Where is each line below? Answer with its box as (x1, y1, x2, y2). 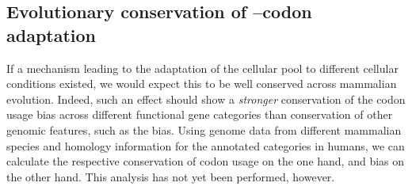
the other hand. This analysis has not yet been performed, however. (6, 168, 335, 184)
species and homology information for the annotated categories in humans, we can (6, 137, 405, 154)
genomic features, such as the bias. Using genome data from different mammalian (6, 121, 402, 138)
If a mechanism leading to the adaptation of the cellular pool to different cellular (6, 59, 399, 76)
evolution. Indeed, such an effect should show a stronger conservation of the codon (6, 90, 406, 107)
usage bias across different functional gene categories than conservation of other (6, 106, 393, 123)
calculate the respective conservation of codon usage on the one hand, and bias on (6, 153, 405, 169)
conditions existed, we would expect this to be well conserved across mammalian (6, 75, 397, 92)
